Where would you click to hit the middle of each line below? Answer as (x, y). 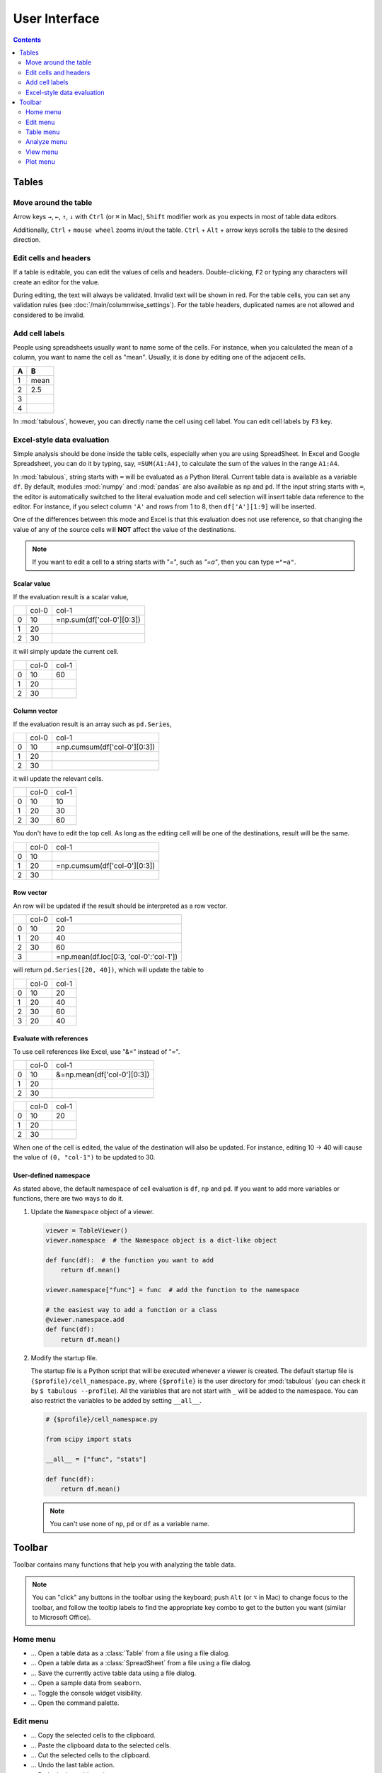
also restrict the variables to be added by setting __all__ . (116, 1401)
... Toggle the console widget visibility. (87, 1693)
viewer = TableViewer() (87, 1230)
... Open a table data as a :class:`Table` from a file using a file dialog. (130, 1653)
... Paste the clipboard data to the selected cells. (101, 1745)
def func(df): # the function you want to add (129, 1260)
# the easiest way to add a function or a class (132, 1310)
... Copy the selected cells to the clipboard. (93, 1735)
